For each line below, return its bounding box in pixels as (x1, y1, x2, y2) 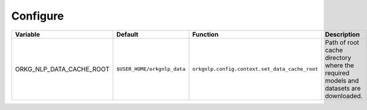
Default (116, 30, 139, 38)
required (325, 68, 350, 77)
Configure (11, 9, 64, 23)
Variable (15, 30, 40, 38)
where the (325, 61, 354, 70)
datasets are (325, 84, 361, 92)
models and (325, 76, 359, 85)
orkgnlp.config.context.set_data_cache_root (192, 66, 318, 73)
